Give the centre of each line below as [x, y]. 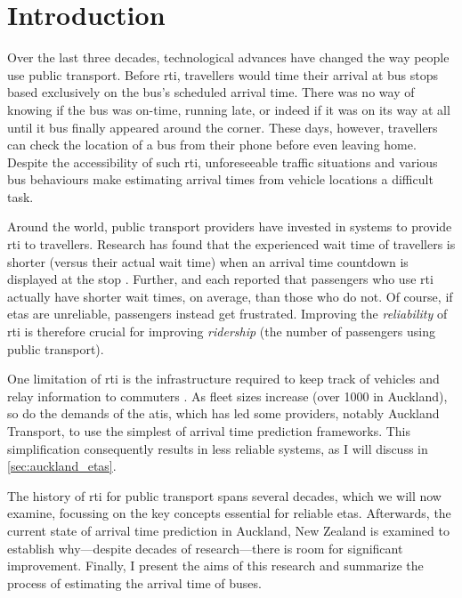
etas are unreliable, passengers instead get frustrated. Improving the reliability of [227, 314]
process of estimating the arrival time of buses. [134, 582]
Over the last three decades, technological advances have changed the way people [228, 57]
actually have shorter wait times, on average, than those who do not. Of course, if [230, 296]
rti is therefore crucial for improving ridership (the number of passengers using [221, 331]
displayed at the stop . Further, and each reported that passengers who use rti [220, 279]
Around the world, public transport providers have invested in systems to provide [230, 226]
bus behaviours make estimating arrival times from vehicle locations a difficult [220, 179]
